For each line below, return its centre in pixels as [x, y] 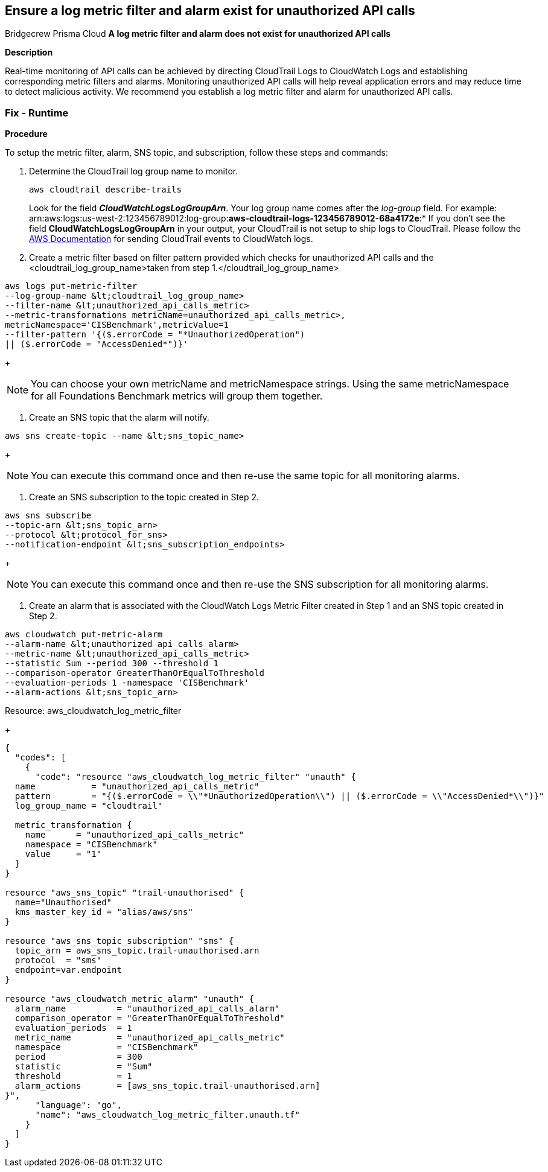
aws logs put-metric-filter [71, 286]
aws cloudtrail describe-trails [105, 190]
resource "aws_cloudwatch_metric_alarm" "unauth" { [130, 999]
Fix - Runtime [37, 113]
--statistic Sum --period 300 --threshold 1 [112, 664]
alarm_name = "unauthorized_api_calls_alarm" [147, 1009]
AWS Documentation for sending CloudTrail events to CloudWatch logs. [171, 239]
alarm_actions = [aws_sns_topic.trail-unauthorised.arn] [167, 1086]
